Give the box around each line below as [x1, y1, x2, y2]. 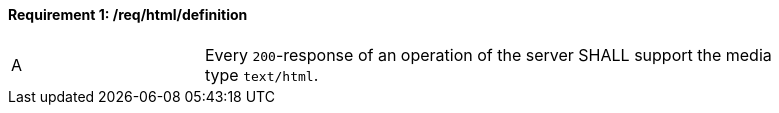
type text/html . [205, 64, 319, 85]
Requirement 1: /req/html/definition [8, 6, 248, 23]
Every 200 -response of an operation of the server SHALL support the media [205, 44, 772, 65]
